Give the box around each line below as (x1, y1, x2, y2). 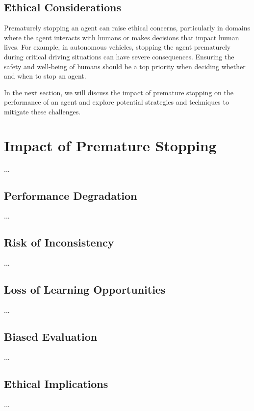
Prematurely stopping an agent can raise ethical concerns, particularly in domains (4, 23, 251, 33)
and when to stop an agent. (4, 71, 86, 81)
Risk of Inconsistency (4, 235, 114, 250)
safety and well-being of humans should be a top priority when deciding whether (4, 61, 246, 71)
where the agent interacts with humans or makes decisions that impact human (4, 32, 239, 42)
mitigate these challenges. (4, 106, 81, 116)
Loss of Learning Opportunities (4, 282, 166, 297)
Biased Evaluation (4, 329, 98, 344)
